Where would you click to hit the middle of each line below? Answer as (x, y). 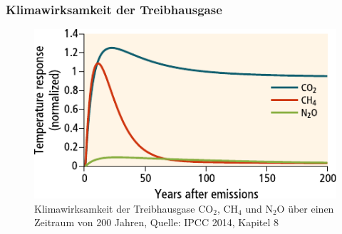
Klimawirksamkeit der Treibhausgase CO (124, 208)
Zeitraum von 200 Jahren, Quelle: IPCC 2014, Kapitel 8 (157, 222)
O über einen (305, 208)
